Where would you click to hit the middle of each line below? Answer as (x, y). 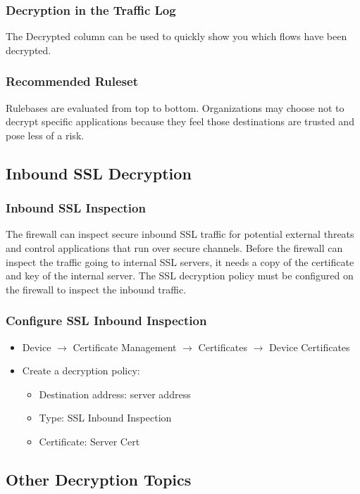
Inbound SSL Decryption (99, 173)
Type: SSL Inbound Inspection (105, 418)
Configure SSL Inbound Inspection (106, 321)
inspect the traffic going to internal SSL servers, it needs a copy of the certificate (180, 261)
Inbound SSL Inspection (76, 208)
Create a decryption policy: (81, 370)
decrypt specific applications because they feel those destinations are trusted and (180, 121)
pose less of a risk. (45, 135)
